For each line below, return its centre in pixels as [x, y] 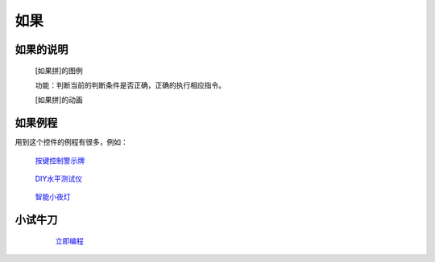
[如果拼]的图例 [59, 70]
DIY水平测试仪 [59, 179]
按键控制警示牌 [60, 160]
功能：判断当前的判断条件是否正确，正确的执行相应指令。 [130, 85]
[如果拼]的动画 [59, 100]
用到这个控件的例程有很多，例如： [71, 142]
